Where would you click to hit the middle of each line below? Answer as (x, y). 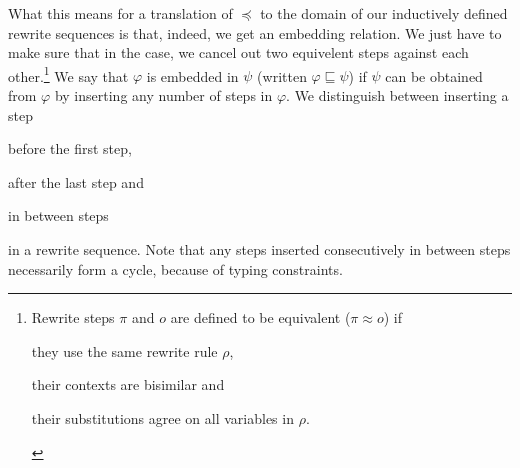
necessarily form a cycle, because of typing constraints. (175, 268)
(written (282, 75)
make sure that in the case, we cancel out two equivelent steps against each (238, 52)
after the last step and (76, 181)
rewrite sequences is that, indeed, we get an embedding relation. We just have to (255, 32)
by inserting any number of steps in (163, 95)
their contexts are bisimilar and (128, 384)
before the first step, (70, 148)
